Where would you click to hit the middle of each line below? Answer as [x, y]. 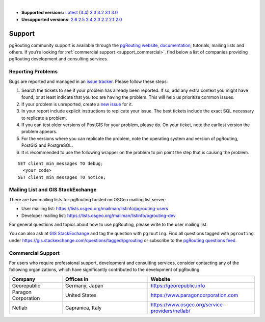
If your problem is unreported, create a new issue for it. [77, 104]
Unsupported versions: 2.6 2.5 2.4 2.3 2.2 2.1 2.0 [72, 19]
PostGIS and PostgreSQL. [47, 145]
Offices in [77, 279]
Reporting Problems [33, 72]
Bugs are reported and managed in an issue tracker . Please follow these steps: [89, 81]
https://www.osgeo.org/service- [188, 304]
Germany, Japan [84, 286]
